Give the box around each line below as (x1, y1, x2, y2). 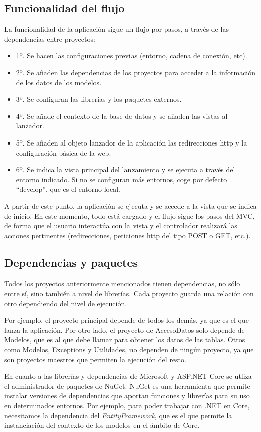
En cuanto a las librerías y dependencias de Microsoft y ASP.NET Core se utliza (4, 371, 252, 381)
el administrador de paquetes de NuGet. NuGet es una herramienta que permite (4, 380, 250, 391)
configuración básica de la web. (16, 147, 111, 158)
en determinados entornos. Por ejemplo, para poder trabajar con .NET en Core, (4, 400, 250, 411)
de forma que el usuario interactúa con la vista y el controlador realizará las (4, 220, 237, 231)
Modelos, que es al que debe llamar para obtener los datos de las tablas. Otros (4, 334, 245, 345)
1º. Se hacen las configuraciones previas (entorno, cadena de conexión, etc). (16, 50, 247, 61)
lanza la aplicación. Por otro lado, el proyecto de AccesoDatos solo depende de (4, 324, 245, 335)
